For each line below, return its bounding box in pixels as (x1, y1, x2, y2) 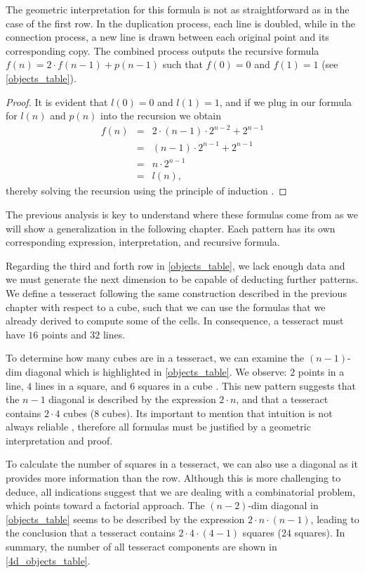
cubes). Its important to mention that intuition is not (102, 405, 333, 420)
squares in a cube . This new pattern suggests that (138, 378, 356, 393)
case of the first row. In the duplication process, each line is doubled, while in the (6, 15, 355, 30)
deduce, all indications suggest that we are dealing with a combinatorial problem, (6, 484, 356, 499)
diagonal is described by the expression (48, 392, 216, 407)
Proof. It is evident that (6, 94, 108, 109)
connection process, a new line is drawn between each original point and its (6, 29, 329, 44)
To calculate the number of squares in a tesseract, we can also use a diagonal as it (6, 456, 358, 471)
